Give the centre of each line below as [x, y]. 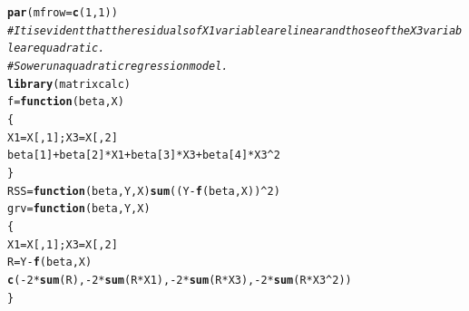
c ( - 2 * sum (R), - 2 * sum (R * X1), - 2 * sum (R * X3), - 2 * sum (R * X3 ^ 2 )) [180, 280]
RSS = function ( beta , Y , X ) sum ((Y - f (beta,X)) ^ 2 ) [144, 191]
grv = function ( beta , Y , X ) [79, 209]
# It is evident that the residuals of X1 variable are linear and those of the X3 [215, 30]
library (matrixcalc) [69, 84]
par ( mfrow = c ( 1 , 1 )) [63, 13]
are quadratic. [63, 49]
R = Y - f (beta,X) [50, 262]
